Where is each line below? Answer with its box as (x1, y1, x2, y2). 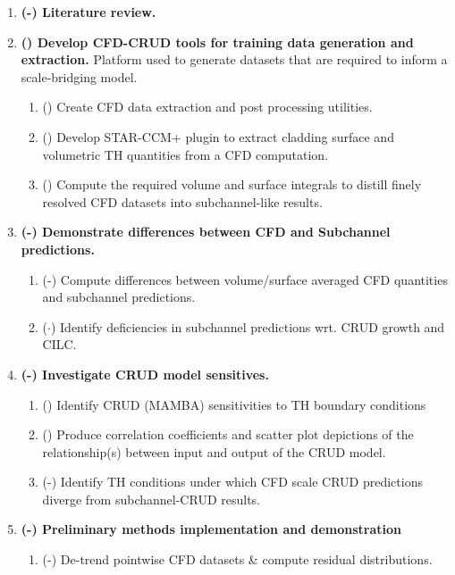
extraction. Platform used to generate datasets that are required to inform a (21, 50, 448, 69)
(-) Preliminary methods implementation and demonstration (21, 520, 402, 538)
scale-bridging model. (21, 67, 138, 86)
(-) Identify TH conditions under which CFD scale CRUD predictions (42, 472, 423, 491)
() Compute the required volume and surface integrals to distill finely (42, 175, 422, 194)
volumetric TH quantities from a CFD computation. (42, 145, 329, 163)
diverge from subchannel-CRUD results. (42, 489, 260, 508)
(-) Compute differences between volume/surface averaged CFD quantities (42, 270, 448, 288)
